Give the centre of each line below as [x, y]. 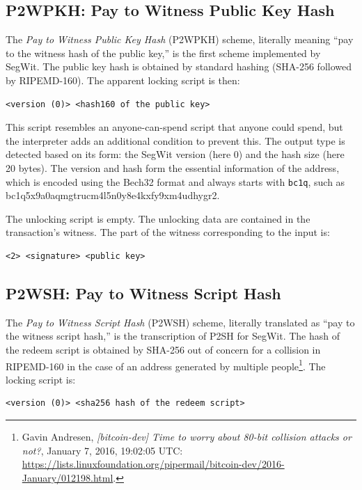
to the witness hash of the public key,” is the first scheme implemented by [163, 53]
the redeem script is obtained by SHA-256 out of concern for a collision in [163, 349]
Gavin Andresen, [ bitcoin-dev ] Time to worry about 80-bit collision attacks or [187, 436]
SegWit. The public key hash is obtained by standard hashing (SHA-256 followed [179, 66]
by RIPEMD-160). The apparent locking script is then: [123, 80]
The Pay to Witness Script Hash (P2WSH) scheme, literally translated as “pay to [180, 322]
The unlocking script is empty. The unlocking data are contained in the [158, 218]
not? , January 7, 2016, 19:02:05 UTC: [102, 450]
